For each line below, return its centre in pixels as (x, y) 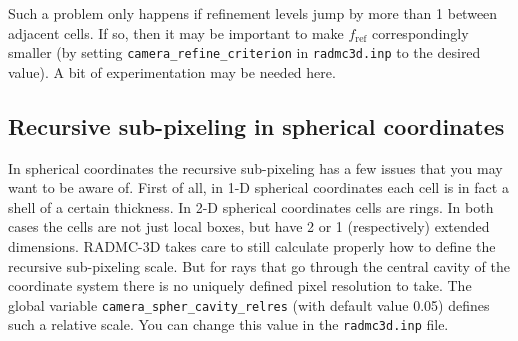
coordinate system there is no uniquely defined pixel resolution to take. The (240, 285)
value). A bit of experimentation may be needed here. (172, 71)
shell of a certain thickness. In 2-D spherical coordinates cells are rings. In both (251, 206)
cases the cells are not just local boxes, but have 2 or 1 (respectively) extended (249, 226)
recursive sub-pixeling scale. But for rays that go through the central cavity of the (259, 265)
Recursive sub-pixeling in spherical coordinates (256, 125)
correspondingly (420, 32)
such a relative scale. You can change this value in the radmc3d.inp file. (228, 324)
